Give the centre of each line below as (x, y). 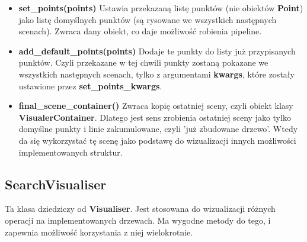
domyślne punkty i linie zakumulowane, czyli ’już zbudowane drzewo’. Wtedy (158, 129)
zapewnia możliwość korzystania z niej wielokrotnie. (99, 232)
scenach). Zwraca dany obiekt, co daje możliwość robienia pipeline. (140, 31)
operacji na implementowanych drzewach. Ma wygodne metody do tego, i (138, 220)
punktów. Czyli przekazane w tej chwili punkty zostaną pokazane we (143, 62)
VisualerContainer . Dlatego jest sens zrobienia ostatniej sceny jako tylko (155, 117)
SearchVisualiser (56, 184)
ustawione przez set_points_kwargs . (90, 85)
